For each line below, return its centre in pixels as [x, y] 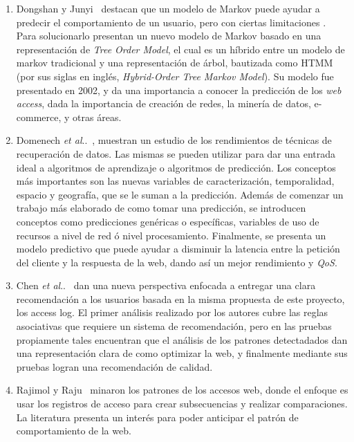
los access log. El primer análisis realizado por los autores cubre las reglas [172, 312]
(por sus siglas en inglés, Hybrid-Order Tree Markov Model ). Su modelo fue [175, 76]
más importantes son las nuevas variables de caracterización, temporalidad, [175, 181]
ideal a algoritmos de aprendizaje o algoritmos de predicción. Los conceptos [176, 167]
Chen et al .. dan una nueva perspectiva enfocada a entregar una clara [166, 285]
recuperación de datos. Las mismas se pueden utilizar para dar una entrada [176, 153]
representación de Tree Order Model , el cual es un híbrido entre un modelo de [180, 49]
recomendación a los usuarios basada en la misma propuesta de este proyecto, [180, 298]
